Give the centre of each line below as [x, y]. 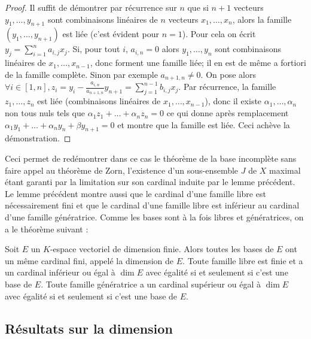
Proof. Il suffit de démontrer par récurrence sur [91, 7]
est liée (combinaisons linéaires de [99, 101]
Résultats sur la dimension [89, 328]
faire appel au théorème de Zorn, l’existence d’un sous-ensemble [122, 170]
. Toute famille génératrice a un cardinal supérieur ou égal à [151, 284]
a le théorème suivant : [47, 228]
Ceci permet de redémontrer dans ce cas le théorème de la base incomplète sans [151, 158]
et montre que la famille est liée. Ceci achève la [204, 124]
